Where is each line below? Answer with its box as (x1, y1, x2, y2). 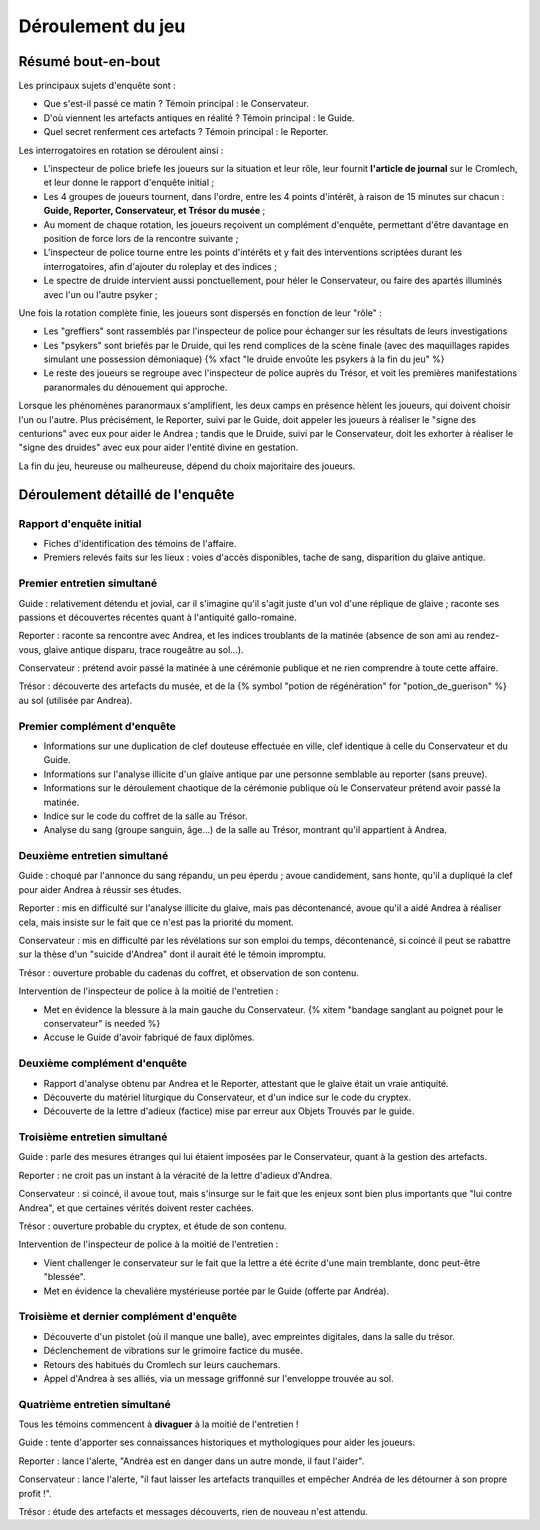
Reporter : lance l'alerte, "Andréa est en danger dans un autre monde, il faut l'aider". (18, 1455, 365, 1467)
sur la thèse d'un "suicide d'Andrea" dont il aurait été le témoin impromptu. (18, 948, 327, 960)
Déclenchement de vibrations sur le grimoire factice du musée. (43, 1345, 304, 1357)
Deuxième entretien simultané (18, 849, 169, 863)
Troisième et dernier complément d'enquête (18, 1310, 238, 1324)
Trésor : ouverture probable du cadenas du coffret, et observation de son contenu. (18, 966, 360, 979)
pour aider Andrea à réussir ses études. (18, 883, 182, 895)
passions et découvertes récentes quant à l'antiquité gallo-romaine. (18, 611, 297, 623)
